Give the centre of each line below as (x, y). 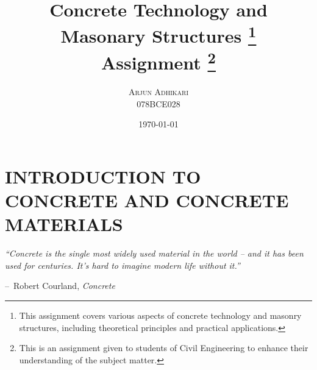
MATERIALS (64, 224)
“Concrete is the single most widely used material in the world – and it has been (154, 253)
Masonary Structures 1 (158, 34)
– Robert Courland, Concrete (60, 286)
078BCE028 (158, 103)
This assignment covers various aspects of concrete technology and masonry (160, 315)
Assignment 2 (158, 61)
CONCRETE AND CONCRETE (147, 200)
